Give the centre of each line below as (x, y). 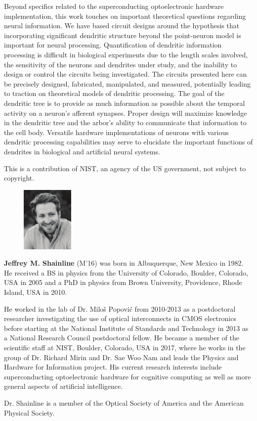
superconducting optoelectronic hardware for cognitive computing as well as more (128, 376)
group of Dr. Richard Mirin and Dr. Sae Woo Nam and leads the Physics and (121, 357)
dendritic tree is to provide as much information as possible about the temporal (125, 103)
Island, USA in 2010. (36, 292)
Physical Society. (29, 412)
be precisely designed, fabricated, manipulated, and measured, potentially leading (127, 83)
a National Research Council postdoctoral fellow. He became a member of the (122, 338)
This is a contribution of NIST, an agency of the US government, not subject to (125, 168)
